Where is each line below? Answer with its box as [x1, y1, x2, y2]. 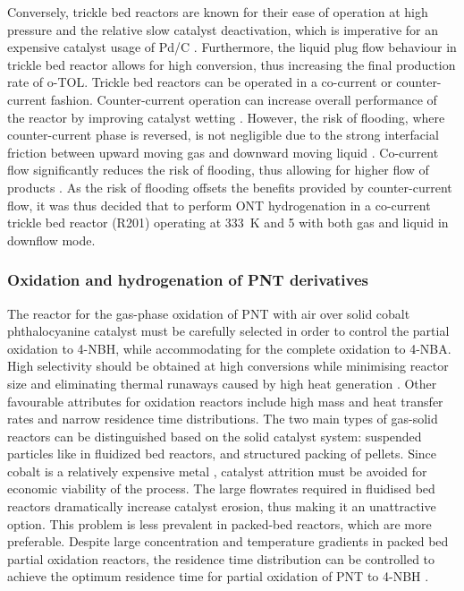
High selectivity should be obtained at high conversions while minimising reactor [7, 356, 449, 375]
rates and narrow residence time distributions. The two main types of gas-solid [7, 409, 438, 428]
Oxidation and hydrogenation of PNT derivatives [7, 269, 369, 291]
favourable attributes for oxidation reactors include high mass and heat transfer [7, 391, 443, 410]
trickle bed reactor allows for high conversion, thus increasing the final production [7, 55, 456, 73]
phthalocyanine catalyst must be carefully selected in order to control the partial [7, 321, 450, 340]
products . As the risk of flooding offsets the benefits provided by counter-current [7, 177, 452, 196]
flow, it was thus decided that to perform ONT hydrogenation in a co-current [7, 195, 431, 214]
